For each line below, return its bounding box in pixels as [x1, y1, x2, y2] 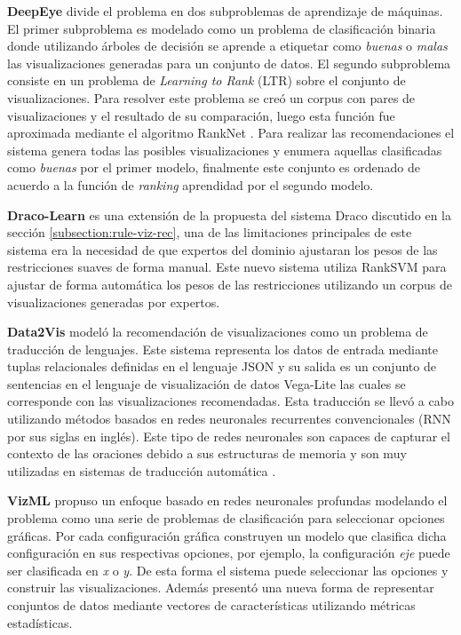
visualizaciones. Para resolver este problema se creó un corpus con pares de [7, 88, 416, 107]
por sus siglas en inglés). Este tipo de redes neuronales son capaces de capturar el [7, 426, 450, 445]
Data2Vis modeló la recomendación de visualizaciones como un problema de [7, 322, 428, 341]
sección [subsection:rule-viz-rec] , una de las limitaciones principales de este [7, 223, 412, 242]
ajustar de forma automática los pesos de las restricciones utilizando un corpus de [7, 274, 452, 293]
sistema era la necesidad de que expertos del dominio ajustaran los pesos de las [7, 240, 438, 258]
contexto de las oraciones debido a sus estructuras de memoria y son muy [7, 444, 407, 463]
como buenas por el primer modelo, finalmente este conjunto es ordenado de [7, 158, 420, 177]
